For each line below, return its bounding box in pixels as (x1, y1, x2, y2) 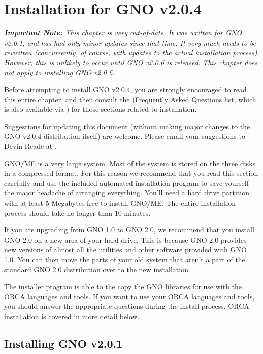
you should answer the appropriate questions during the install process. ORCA (4, 301, 249, 311)
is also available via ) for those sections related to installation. (4, 104, 197, 114)
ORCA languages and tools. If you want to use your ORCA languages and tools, (4, 291, 255, 301)
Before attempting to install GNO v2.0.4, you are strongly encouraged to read (4, 84, 247, 95)
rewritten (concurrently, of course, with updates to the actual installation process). (4, 47, 259, 58)
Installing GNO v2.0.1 (4, 335, 123, 351)
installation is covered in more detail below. (4, 310, 140, 321)
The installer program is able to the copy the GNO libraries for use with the (4, 281, 242, 292)
